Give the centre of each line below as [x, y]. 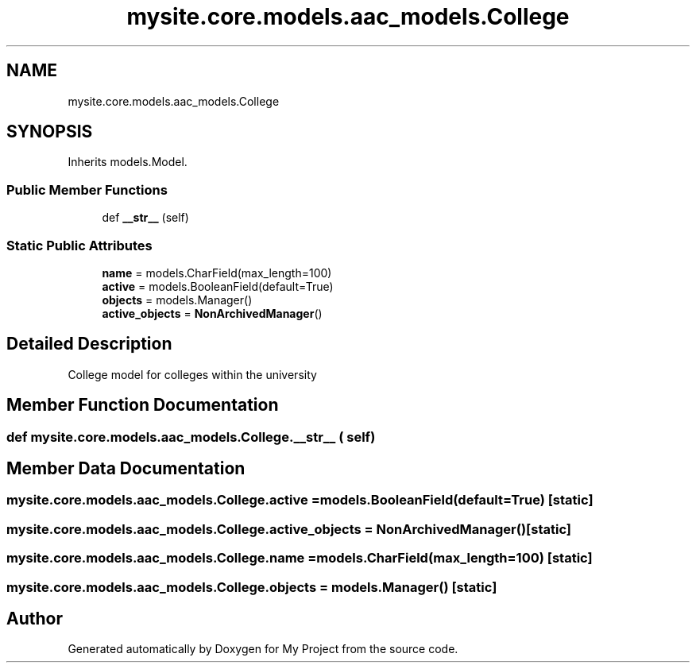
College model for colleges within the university [192, 374]
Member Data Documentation [126, 469]
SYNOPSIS [50, 132]
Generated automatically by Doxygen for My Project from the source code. [263, 649]
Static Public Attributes [79, 245]
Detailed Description [89, 344]
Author [35, 619]
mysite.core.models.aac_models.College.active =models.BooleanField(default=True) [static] [300, 500]
